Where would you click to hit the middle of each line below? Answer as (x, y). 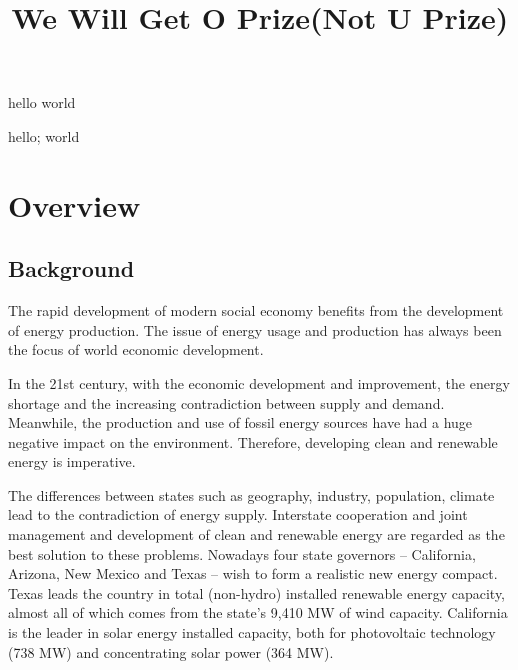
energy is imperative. (72, 461)
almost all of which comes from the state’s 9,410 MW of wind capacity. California (258, 612)
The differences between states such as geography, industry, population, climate (251, 494)
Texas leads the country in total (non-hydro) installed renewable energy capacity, (257, 592)
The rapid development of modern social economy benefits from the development (256, 310)
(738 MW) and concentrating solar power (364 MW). (171, 651)
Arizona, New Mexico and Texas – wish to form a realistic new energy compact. (253, 573)
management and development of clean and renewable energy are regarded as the (256, 534)
